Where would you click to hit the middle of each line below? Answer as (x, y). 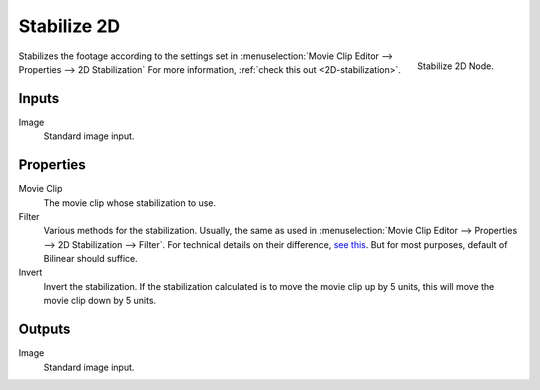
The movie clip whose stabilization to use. (130, 202)
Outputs (44, 329)
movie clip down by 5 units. (100, 301)
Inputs (39, 98)
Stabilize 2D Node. (455, 66)
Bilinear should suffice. (91, 259)
